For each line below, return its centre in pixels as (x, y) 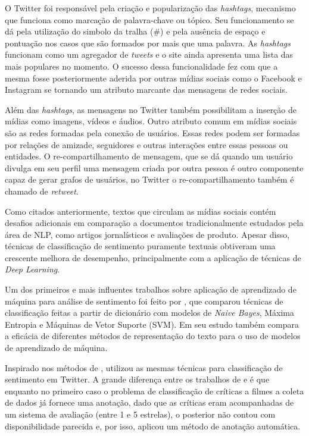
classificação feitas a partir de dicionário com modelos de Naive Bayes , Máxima (150, 313)
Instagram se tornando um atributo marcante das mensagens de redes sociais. (146, 90)
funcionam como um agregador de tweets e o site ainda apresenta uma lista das (149, 54)
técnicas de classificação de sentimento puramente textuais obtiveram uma (140, 246)
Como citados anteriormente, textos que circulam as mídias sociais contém (141, 211)
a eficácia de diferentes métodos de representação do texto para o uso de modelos (153, 336)
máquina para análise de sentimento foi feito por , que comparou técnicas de (144, 301)
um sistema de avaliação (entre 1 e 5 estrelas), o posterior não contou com (140, 414)
